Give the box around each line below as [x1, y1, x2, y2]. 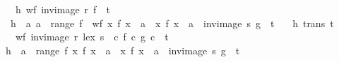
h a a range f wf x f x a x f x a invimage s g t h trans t [10, 15, 334, 30]
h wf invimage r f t [15, 2, 110, 16]
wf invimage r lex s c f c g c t [15, 29, 169, 44]
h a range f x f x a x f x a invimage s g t [5, 42, 240, 57]
